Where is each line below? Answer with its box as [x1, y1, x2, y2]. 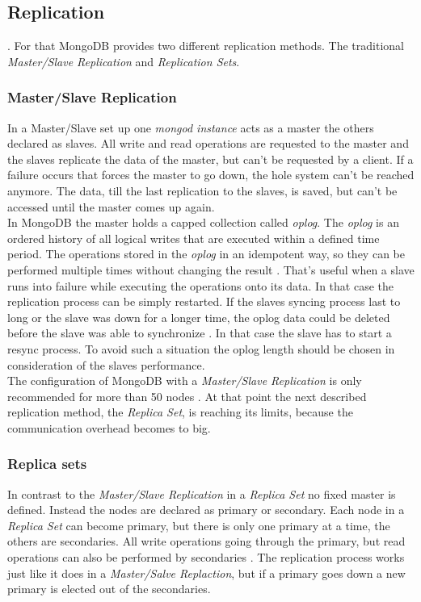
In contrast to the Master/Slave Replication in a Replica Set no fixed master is [7, 485, 396, 502]
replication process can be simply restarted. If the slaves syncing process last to [7, 293, 401, 310]
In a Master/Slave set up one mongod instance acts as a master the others [7, 119, 374, 136]
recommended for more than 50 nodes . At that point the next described [7, 387, 367, 404]
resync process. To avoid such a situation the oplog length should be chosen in [7, 340, 395, 357]
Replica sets [7, 454, 87, 474]
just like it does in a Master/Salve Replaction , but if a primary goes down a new [7, 564, 406, 581]
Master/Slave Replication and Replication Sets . [7, 52, 240, 69]
